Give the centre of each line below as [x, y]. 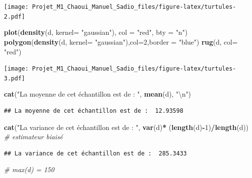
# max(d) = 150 [29, 169]
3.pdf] [14, 78]
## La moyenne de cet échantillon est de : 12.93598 [94, 111]
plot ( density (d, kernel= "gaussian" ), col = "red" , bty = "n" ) [96, 32]
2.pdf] [14, 16]
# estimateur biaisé [34, 137]
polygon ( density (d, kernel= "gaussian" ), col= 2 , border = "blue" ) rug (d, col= [121, 41]
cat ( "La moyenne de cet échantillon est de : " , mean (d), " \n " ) [98, 94]
